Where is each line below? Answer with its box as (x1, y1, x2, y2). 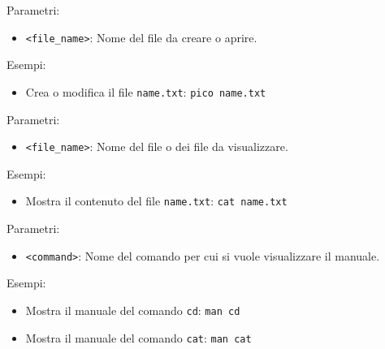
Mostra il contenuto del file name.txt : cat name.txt (25, 192, 288, 209)
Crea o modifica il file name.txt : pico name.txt (25, 83, 266, 100)
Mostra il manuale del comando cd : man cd (25, 301, 240, 318)
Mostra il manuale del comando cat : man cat (25, 329, 252, 346)
